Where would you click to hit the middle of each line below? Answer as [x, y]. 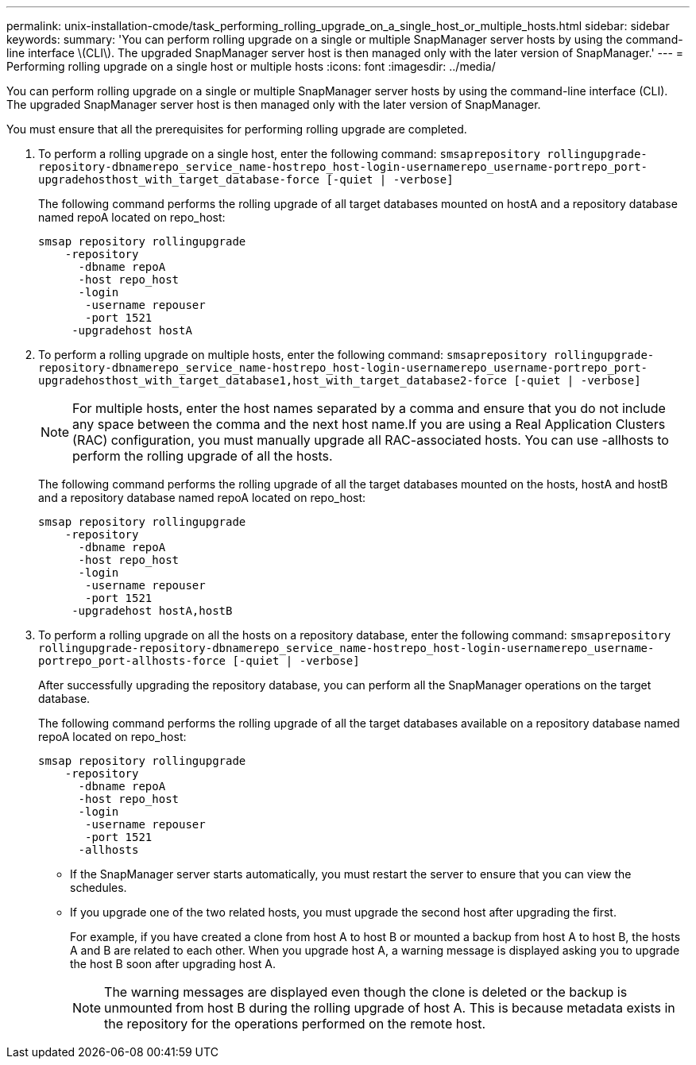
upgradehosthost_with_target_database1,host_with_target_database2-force [273, 380]
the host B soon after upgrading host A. [173, 964]
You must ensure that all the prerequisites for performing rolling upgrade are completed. [237, 129]
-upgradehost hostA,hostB [152, 611]
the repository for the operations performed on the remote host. [295, 1024]
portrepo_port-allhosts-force [132, 661]
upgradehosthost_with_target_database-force [179, 179]
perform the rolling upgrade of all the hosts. [203, 456]
